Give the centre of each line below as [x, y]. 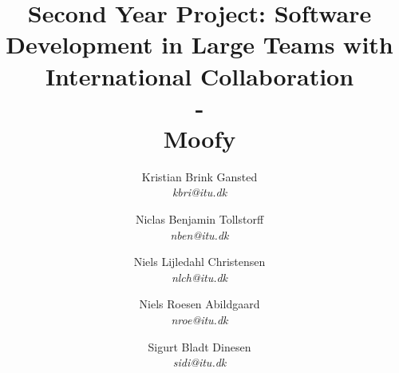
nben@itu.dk [199, 234]
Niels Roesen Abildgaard [199, 304]
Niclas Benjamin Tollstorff [199, 219]
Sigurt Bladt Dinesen [199, 346]
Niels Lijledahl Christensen [199, 262]
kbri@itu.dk [199, 192]
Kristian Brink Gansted [199, 176]
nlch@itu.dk [199, 277]
